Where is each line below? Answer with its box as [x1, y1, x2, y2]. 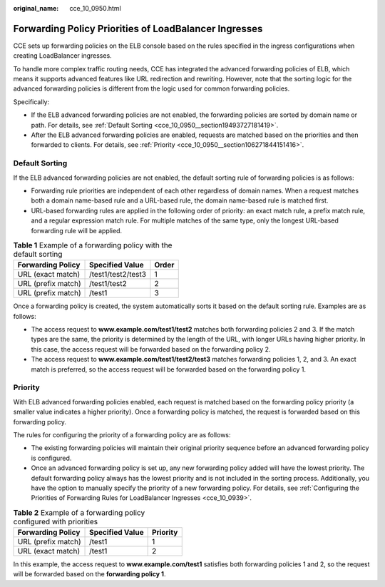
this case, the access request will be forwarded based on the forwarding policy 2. [31, 344, 271, 353]
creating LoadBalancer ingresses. [13, 51, 112, 60]
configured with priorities [13, 516, 98, 526]
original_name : [13, 4, 59, 12]
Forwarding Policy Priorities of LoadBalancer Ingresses [13, 22, 263, 35]
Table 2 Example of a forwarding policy [13, 507, 145, 517]
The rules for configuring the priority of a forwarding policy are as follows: [13, 430, 231, 439]
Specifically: [13, 97, 50, 106]
